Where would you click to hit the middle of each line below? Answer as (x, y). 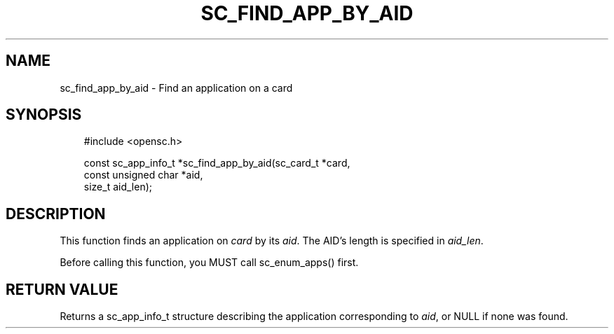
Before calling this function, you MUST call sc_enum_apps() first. (209, 263)
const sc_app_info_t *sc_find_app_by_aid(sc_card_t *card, (217, 163)
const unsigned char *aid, (143, 175)
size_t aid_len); (118, 187)
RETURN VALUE (62, 289)
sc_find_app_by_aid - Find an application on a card (176, 88)
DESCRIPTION (56, 214)
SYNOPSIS (44, 115)
